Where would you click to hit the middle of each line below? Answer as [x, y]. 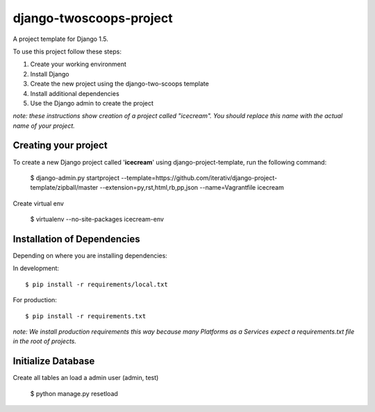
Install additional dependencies [75, 93]
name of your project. [44, 126]
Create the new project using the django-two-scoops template [120, 84]
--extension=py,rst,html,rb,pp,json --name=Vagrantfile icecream [192, 188]
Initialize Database [54, 361]
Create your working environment [78, 64]
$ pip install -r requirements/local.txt [97, 284]
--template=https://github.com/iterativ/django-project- [199, 178]
